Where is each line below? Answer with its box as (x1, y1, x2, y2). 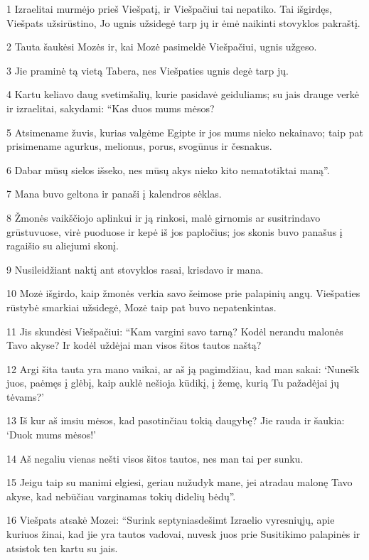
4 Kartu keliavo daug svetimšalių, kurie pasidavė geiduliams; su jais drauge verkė (6, 87, 360, 102)
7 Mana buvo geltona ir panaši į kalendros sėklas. (6, 186, 222, 201)
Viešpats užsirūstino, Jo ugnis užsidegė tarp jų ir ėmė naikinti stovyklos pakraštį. (6, 15, 360, 30)
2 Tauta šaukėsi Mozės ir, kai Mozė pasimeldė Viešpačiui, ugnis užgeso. (6, 39, 317, 54)
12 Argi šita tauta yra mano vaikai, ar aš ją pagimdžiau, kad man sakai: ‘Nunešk (6, 361, 360, 376)
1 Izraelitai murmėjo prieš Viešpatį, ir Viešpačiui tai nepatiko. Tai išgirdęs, (6, 1, 332, 16)
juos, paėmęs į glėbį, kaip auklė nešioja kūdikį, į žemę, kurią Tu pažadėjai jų (6, 375, 340, 390)
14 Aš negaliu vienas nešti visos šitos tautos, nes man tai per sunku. (6, 451, 304, 465)
